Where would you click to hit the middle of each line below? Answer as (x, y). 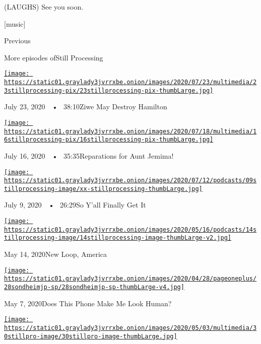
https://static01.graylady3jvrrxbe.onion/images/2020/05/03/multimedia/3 (130, 328)
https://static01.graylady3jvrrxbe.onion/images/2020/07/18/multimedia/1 (130, 131)
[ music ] (15, 23)
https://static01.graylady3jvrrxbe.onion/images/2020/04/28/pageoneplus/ (130, 279)
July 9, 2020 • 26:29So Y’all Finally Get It (75, 205)
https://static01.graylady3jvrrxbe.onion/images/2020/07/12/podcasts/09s (130, 181)
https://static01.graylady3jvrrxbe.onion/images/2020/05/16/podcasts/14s (130, 229)
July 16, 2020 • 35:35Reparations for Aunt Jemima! (89, 155)
